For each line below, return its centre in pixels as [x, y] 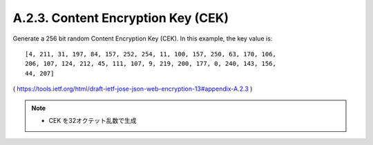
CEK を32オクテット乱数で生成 [93, 120]
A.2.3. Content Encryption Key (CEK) [121, 18]
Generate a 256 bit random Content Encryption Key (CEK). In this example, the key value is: [143, 38]
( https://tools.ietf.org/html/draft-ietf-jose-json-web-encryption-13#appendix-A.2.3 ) [133, 89]
